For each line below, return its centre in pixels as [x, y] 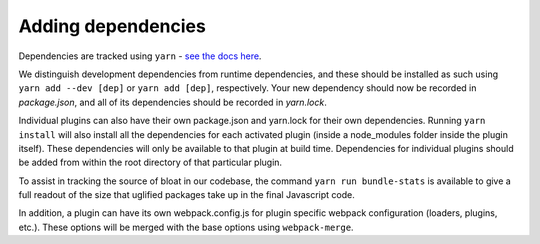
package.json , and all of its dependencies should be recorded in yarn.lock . [172, 102]
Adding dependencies [112, 26]
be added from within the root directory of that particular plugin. [150, 162]
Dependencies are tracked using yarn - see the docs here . [140, 56]
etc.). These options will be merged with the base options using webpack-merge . [186, 227]
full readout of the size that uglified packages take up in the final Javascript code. [186, 195]
